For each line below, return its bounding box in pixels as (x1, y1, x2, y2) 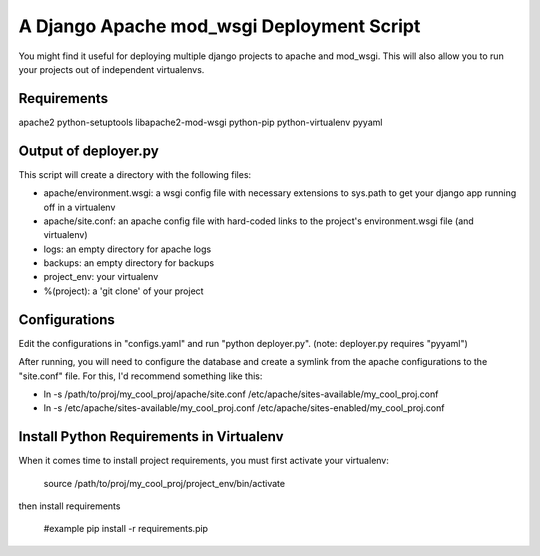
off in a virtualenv (43, 201, 116, 213)
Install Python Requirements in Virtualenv (18, 428, 284, 445)
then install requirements (18, 500, 121, 512)
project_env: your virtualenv (43, 271, 159, 283)
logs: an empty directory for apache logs (43, 243, 212, 255)
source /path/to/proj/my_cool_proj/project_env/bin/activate (43, 477, 285, 489)
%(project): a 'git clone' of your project (43, 285, 204, 297)
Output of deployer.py (18, 142, 159, 159)
